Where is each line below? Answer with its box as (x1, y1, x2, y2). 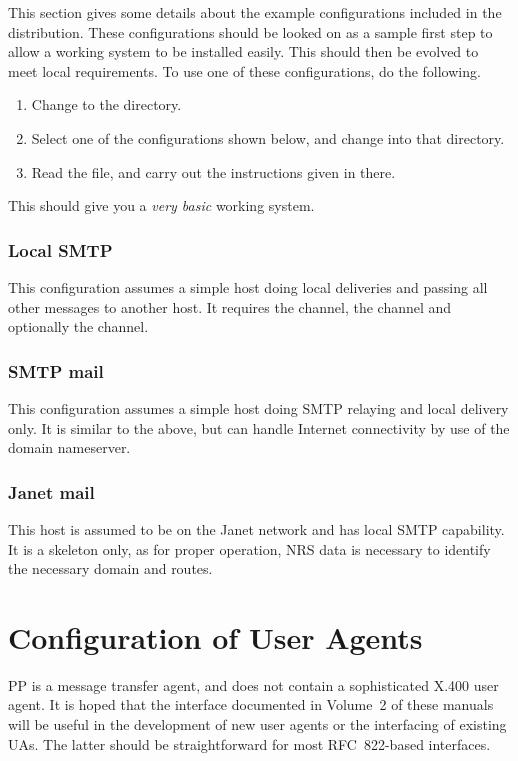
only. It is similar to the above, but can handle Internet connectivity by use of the (8, 417, 510, 438)
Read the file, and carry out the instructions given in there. (31, 161, 396, 182)
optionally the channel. (8, 316, 149, 337)
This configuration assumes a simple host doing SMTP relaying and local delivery (8, 397, 509, 418)
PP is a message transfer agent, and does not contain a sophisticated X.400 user (8, 674, 499, 695)
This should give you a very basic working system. (8, 195, 315, 216)
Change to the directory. (31, 94, 182, 115)
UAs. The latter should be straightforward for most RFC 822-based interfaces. (8, 733, 491, 754)
